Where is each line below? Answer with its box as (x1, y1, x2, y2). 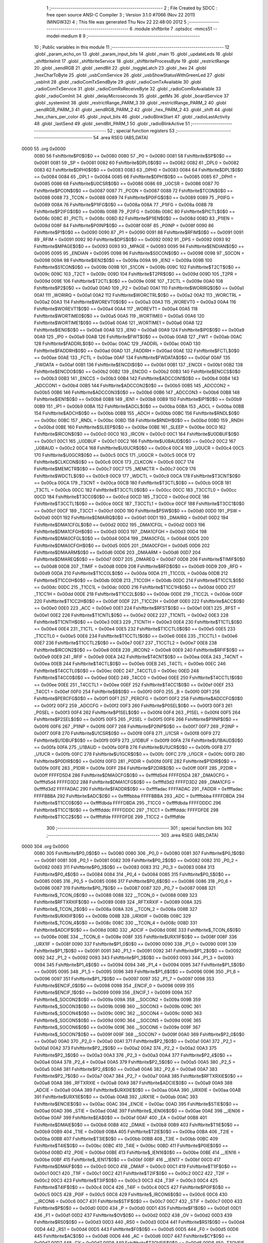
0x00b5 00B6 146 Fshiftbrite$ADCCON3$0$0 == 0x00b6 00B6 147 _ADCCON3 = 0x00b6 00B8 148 (34, 389, 240, 395)
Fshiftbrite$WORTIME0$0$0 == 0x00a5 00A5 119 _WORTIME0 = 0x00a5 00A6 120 (34, 313, 204, 319)
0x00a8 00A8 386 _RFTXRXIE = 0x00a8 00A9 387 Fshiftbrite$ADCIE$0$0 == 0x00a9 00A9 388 (34, 1080, 233, 1086)
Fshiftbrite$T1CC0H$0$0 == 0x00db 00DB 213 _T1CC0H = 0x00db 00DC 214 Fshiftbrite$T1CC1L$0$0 (34, 577, 244, 583)
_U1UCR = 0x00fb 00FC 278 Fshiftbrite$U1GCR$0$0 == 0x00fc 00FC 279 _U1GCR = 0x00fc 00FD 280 (34, 751, 245, 757)
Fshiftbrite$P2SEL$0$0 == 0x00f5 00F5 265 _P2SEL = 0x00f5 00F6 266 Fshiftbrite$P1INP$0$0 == (34, 716, 238, 722)
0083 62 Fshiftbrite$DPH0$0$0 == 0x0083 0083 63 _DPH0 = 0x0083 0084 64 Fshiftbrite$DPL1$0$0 (34, 167, 243, 173)
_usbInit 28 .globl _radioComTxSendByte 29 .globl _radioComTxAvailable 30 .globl (34, 79, 201, 85)
